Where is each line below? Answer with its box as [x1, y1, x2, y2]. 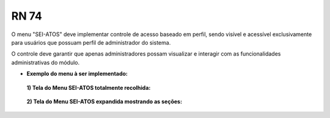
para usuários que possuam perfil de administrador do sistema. [11, 39, 171, 46]
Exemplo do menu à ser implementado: [26, 70, 128, 78]
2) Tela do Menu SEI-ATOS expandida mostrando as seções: [26, 98, 183, 105]
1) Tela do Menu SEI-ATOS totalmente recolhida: [26, 84, 151, 91]
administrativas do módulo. [11, 59, 80, 66]
